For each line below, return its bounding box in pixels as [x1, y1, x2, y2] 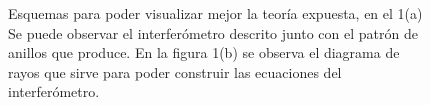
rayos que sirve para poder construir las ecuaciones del [8, 61, 342, 82]
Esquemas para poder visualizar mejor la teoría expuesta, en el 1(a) [8, 3, 423, 23]
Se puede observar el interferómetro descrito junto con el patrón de [8, 22, 418, 43]
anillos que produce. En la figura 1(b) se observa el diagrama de [8, 42, 400, 63]
